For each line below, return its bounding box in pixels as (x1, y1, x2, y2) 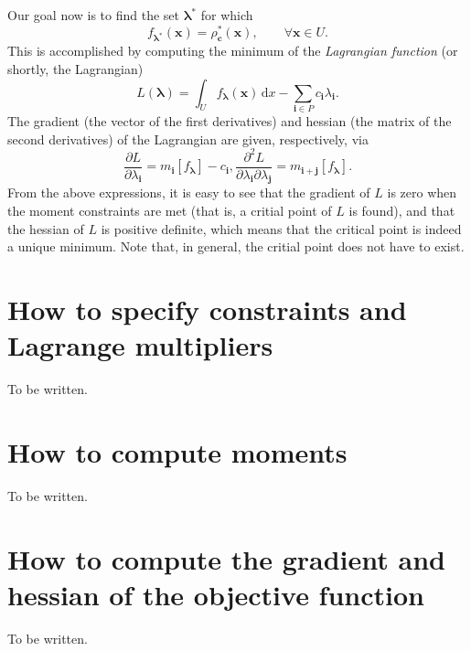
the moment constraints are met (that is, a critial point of (7, 201, 332, 220)
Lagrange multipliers (7, 326, 273, 364)
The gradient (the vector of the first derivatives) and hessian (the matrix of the (7, 111, 452, 130)
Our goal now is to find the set (7, 5, 180, 24)
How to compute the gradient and (7, 539, 445, 577)
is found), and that (348, 201, 455, 220)
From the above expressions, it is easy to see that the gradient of (7, 183, 370, 202)
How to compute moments (7, 432, 348, 470)
